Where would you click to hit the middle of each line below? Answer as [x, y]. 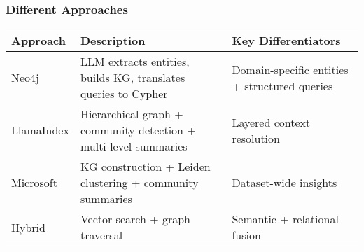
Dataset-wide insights [285, 183]
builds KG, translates [133, 78]
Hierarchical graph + [132, 114]
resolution [256, 138]
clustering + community [139, 183]
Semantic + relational [285, 219]
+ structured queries [282, 85]
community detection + [138, 130]
